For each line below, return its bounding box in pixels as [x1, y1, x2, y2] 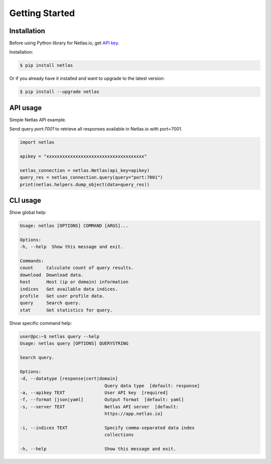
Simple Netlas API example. [9, 117, 66, 123]
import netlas [20, 140, 55, 145]
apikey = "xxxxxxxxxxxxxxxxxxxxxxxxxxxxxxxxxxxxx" [20, 154, 148, 159]
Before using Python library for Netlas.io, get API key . [9, 40, 119, 46]
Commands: [20, 258, 44, 264]
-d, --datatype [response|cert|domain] [20, 376, 118, 382]
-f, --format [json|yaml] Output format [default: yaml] [20, 397, 184, 403]
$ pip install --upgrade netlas [20, 89, 100, 95]
